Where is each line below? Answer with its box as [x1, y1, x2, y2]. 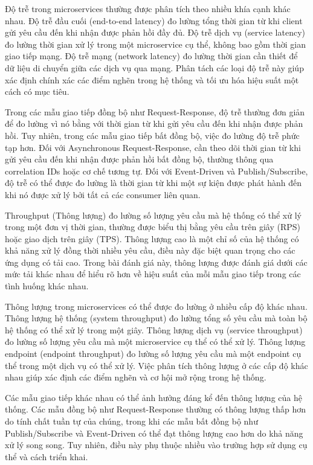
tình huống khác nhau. [5, 280, 89, 292]
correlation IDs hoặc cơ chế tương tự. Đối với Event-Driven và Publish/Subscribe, [5, 164, 308, 177]
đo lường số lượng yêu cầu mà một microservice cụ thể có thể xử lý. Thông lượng [5, 335, 306, 348]
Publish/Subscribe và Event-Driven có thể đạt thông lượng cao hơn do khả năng [5, 426, 303, 439]
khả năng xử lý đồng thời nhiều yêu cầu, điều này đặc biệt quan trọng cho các [5, 244, 295, 257]
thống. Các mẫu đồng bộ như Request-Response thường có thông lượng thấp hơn [5, 403, 306, 415]
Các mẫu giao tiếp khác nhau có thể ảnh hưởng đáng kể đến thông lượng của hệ [5, 391, 302, 403]
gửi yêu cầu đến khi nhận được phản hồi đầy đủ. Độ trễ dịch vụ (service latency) [5, 26, 305, 39]
